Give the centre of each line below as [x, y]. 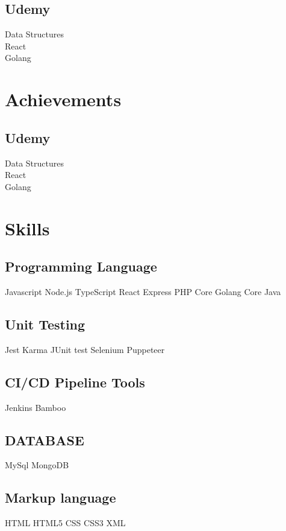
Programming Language [81, 266]
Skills [27, 228]
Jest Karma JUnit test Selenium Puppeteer [85, 349]
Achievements [63, 99]
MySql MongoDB [37, 465]
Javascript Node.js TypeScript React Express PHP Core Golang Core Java [143, 291]
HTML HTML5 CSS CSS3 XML [65, 523]
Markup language [61, 498]
